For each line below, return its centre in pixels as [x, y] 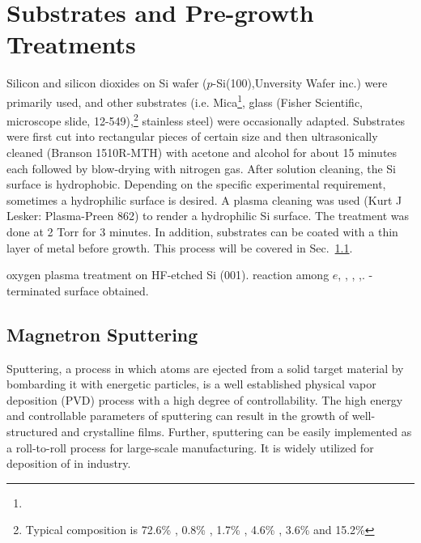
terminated [34, 290]
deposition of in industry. [69, 463]
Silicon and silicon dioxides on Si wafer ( [107, 83]
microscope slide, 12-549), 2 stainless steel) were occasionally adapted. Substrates [206, 119]
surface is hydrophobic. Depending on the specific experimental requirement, [196, 184]
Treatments [71, 44]
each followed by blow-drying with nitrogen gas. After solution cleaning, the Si [201, 168]
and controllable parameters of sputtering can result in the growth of [178, 416]
